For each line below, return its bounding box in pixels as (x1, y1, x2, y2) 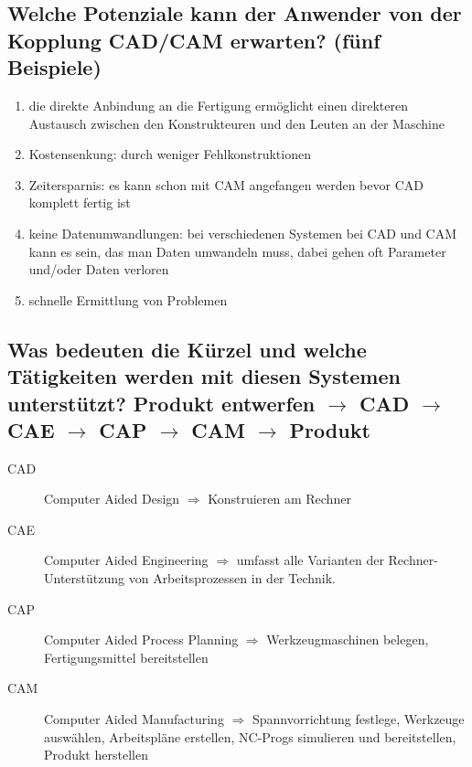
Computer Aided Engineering (44, 550, 209, 570)
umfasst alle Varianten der (236, 550, 384, 570)
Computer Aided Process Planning (44, 630, 239, 649)
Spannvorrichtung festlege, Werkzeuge (252, 709, 465, 729)
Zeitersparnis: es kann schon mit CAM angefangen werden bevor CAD (28, 175, 424, 194)
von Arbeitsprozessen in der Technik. (128, 569, 336, 588)
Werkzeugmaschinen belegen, (266, 630, 429, 649)
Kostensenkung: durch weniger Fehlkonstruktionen (28, 144, 311, 164)
